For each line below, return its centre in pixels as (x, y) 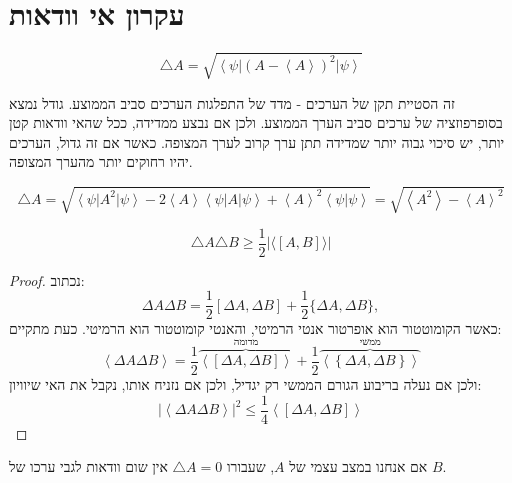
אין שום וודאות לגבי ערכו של (88, 466)
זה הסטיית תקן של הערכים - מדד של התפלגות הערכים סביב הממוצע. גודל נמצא (232, 102)
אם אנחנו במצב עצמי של (358, 466)
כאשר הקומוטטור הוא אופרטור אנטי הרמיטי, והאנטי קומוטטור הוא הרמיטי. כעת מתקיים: (255, 328)
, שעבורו (250, 466)
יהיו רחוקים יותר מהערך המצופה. (101, 161)
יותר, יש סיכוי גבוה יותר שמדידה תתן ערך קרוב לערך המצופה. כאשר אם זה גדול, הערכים (257, 141)
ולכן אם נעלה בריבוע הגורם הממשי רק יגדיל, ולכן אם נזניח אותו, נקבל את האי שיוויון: (245, 383)
